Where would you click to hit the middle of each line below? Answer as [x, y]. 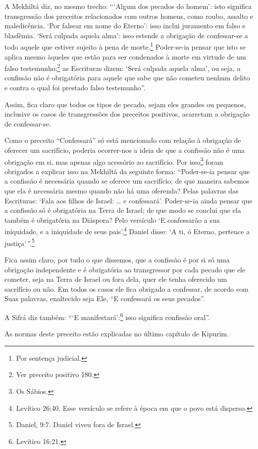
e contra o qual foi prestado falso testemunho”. [75, 88]
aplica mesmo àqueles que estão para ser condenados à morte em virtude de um [125, 56]
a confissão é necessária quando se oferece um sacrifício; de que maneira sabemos [127, 181]
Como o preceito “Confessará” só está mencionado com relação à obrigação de [123, 140]
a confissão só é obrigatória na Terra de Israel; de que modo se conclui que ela [123, 210]
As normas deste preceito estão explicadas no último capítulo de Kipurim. [117, 334]
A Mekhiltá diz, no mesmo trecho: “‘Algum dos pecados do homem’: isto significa [128, 6]
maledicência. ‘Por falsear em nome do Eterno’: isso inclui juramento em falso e [125, 26]
